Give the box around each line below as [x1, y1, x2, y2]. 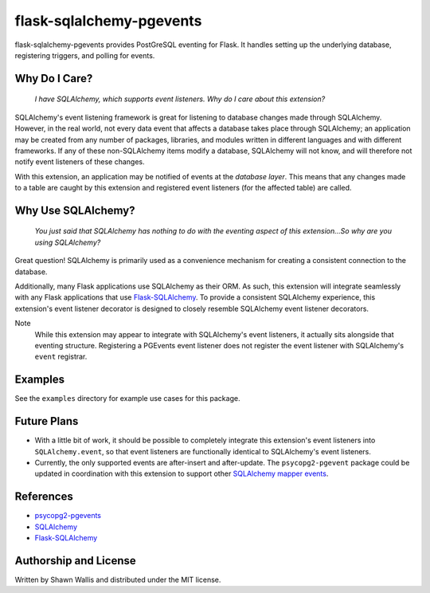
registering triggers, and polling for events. [14, 50, 155, 60]
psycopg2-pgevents [34, 511, 101, 520]
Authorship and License [14, 554, 136, 567]
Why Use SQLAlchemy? [14, 203, 135, 217]
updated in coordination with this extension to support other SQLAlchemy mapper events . [34, 469, 329, 478]
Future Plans [14, 414, 79, 428]
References [14, 490, 73, 504]
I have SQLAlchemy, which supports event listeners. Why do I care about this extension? [34, 94, 326, 104]
